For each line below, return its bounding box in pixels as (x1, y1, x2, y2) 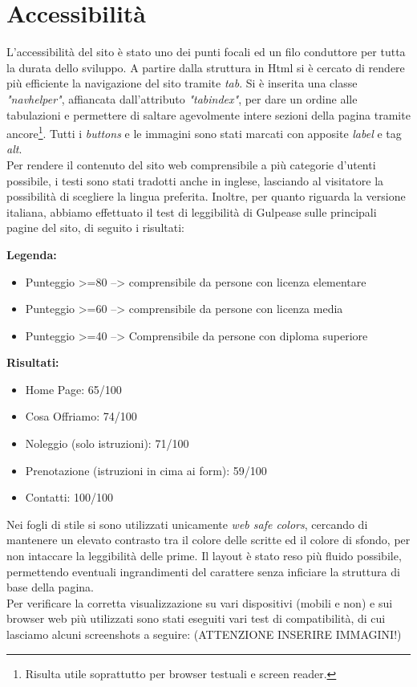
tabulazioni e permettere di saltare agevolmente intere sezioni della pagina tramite (6, 106, 411, 123)
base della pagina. (6, 579, 94, 596)
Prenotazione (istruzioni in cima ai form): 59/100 (25, 461, 267, 478)
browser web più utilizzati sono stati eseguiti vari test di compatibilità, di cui (6, 610, 386, 627)
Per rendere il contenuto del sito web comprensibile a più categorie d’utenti (6, 156, 376, 173)
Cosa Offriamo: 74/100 (25, 408, 137, 425)
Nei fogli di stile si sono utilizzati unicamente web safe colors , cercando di (6, 515, 368, 532)
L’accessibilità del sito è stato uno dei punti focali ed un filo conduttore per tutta (6, 43, 406, 60)
